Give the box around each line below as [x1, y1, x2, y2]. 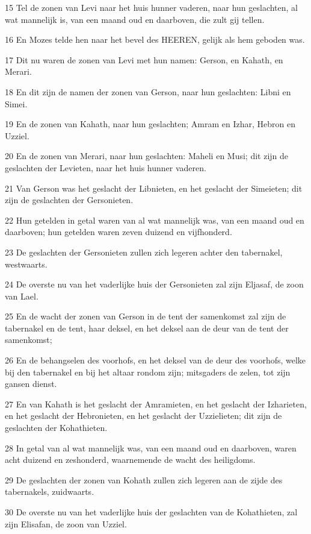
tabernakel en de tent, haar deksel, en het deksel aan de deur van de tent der [5, 321, 289, 334]
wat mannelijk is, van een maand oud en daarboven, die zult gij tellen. [5, 13, 265, 25]
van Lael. [5, 289, 38, 302]
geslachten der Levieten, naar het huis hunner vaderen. [5, 161, 206, 174]
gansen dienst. [5, 377, 57, 390]
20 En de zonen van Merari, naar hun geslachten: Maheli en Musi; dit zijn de [5, 149, 289, 162]
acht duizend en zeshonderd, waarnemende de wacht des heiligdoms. [5, 453, 256, 466]
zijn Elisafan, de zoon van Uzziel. [5, 517, 127, 530]
